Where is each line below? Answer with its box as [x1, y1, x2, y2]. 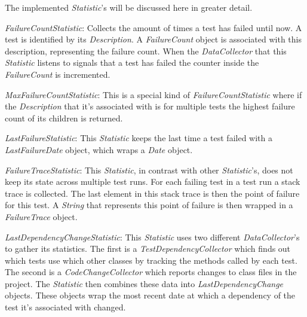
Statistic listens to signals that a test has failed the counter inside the [5, 56, 259, 69]
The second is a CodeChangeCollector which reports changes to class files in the [5, 266, 297, 278]
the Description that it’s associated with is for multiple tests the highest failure [5, 100, 295, 112]
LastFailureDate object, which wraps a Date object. [5, 143, 193, 156]
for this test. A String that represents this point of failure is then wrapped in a [5, 199, 293, 211]
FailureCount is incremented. [5, 68, 110, 80]
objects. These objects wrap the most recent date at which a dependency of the [5, 289, 296, 301]
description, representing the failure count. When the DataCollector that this [5, 44, 287, 57]
